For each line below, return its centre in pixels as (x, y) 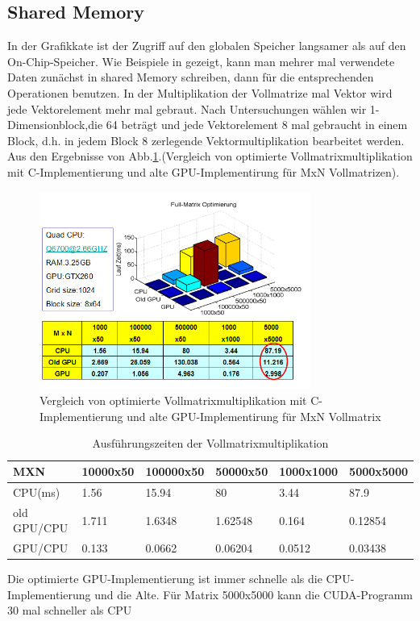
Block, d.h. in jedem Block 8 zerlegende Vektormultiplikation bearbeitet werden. (206, 140)
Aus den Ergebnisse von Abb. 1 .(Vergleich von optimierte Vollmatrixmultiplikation (210, 156)
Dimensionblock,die (55, 125)
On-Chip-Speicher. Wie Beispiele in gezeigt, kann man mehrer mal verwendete (201, 61)
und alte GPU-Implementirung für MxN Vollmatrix (254, 416)
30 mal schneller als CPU (70, 610)
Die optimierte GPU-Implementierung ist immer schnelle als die (165, 579)
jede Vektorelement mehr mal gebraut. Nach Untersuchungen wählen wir (187, 108)
